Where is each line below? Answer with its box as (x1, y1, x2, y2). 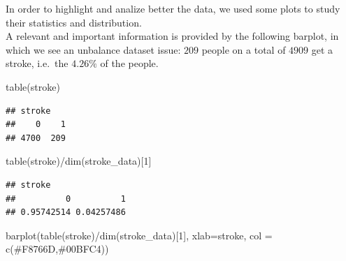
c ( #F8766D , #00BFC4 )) (6, 241, 109, 256)
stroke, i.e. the (6, 56, 69, 70)
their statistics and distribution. (6, 15, 142, 29)
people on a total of (201, 42, 286, 57)
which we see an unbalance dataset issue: (6, 42, 181, 57)
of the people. (100, 56, 159, 70)
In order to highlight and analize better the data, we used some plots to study (6, 1, 340, 15)
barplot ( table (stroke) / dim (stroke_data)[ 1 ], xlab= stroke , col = (6, 228, 273, 242)
